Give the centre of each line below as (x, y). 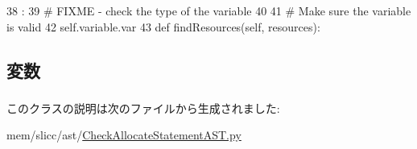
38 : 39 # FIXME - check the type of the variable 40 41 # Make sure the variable (209, 10)
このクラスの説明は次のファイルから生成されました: (143, 108)
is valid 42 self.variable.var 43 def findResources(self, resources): (163, 26)
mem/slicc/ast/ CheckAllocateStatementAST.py (124, 135)
